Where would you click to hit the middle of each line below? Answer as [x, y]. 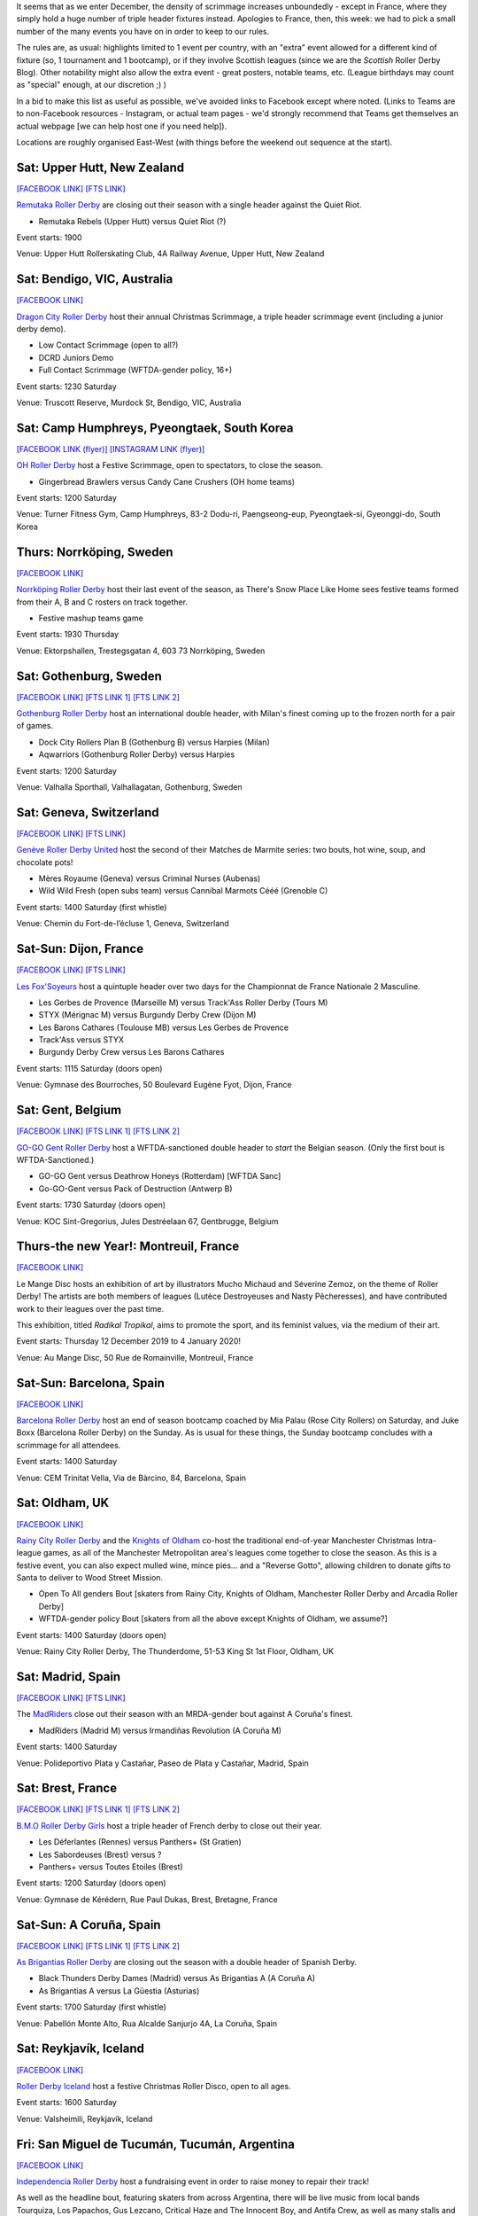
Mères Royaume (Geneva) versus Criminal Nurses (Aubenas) [150, 878]
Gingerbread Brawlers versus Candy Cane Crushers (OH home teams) [167, 481]
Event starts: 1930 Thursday [68, 635]
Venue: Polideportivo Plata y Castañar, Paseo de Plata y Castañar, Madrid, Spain [162, 1763]
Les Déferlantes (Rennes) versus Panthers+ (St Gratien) [140, 1842]
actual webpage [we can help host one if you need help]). [122, 126]
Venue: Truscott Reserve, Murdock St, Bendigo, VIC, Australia [129, 402]
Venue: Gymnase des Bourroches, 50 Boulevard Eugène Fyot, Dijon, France [154, 1085]
